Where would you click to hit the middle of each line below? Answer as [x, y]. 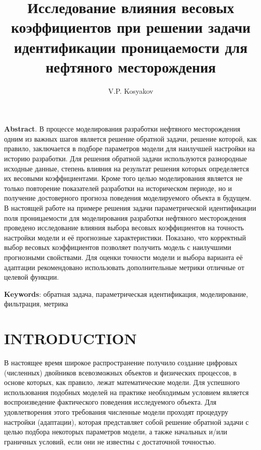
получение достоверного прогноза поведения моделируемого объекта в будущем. [128, 198]
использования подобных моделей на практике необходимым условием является [126, 392]
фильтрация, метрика [36, 304]
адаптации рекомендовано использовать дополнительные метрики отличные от [124, 267]
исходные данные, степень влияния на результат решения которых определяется [126, 168]
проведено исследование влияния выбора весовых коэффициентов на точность [124, 228]
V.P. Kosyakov [131, 90]
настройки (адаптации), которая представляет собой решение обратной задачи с [126, 422]
